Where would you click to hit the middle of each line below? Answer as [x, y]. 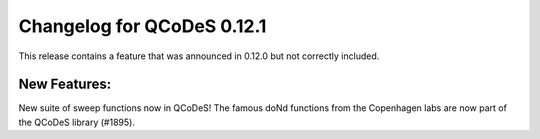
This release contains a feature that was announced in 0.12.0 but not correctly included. [199, 56]
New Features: [65, 84]
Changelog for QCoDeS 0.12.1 [142, 26]
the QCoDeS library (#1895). [76, 122]
